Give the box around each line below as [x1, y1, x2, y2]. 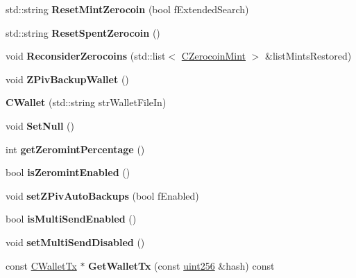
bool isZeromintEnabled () [6, 165, 130, 180]
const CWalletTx [6, 258, 77, 272]
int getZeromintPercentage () [6, 141, 145, 156]
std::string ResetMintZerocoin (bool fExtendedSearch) [6, 2, 249, 16]
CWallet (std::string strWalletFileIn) [6, 95, 167, 110]
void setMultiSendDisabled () [6, 234, 145, 249]
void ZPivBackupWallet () [6, 71, 129, 86]
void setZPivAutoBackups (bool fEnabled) [6, 188, 199, 202]
